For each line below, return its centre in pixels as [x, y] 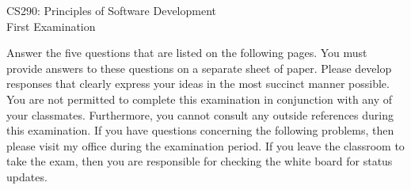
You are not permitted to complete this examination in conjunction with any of [200, 99]
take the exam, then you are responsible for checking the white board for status [200, 161]
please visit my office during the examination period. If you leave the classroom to [205, 145]
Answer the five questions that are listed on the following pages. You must [187, 53]
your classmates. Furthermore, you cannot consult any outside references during [200, 114]
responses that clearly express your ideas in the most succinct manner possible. [198, 84]
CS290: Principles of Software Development [111, 10]
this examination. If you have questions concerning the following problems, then [200, 130]
